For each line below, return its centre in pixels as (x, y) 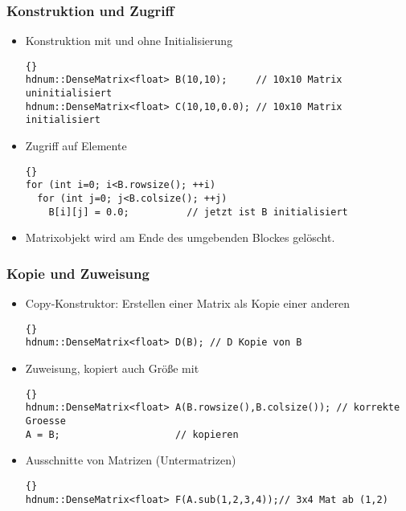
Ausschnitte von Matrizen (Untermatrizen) (131, 460)
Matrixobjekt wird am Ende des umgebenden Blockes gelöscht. (180, 237)
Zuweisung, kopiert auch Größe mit (112, 368)
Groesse (45, 421)
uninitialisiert (69, 94)
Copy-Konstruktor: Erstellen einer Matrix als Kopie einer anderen (188, 303)
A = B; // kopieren (132, 434)
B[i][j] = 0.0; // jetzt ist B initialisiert (198, 212)
